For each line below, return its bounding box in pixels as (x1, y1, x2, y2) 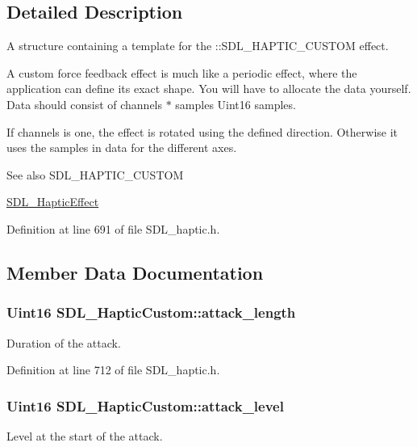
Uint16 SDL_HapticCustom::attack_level (6, 395, 284, 415)
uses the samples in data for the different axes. (6, 139, 237, 156)
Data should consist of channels (6, 95, 163, 112)
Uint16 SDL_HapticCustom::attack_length (6, 302, 296, 323)
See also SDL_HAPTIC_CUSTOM (6, 166, 184, 183)
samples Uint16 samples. (175, 95, 296, 112)
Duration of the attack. (6, 334, 121, 351)
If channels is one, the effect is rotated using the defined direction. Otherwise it (6, 123, 398, 140)
